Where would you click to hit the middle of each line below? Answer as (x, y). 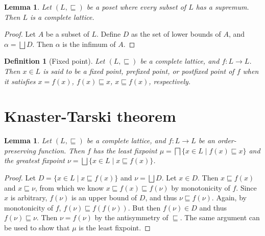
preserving (20, 150)
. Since (246, 187)
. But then (144, 207)
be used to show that (37, 228)
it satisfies (20, 81)
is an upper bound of (104, 198)
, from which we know (69, 187)
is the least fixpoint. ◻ (115, 228)
